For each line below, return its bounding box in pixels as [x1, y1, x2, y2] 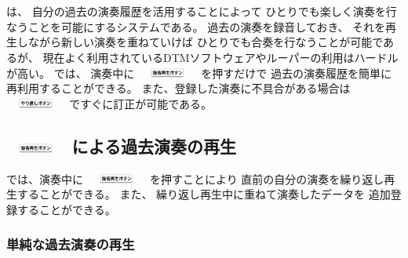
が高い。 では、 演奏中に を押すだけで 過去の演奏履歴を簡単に [6, 64, 392, 81]
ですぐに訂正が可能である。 [69, 95, 213, 111]
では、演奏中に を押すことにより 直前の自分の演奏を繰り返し [6, 170, 384, 187]
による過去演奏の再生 [71, 133, 236, 158]
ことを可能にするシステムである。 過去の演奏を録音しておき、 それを [27, 18, 386, 35]
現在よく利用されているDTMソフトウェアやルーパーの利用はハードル [42, 49, 399, 65]
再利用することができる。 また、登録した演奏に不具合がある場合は [6, 80, 351, 96]
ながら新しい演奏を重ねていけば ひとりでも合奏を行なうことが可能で [27, 34, 384, 50]
